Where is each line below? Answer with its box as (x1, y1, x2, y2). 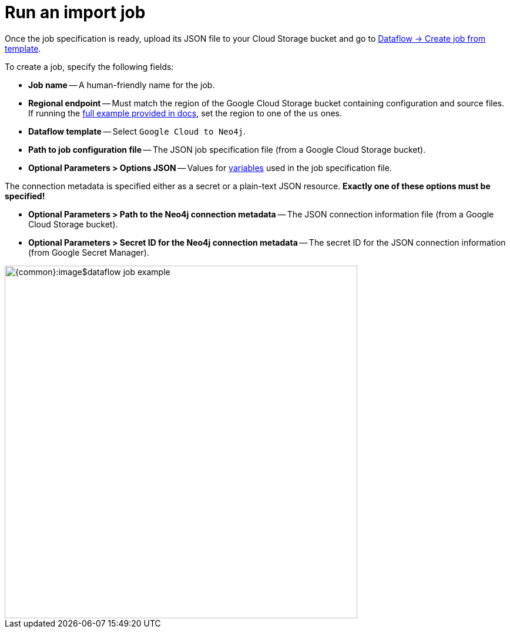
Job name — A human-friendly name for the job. (28, 79, 215, 90)
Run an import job (5, 2, 146, 22)
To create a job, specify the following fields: (5, 61, 174, 72)
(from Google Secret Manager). (28, 247, 149, 257)
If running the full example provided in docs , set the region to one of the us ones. (28, 108, 343, 118)
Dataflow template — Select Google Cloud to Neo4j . (28, 126, 246, 136)
